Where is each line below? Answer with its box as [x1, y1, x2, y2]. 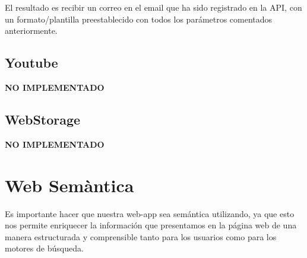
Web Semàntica [5, 173, 134, 197]
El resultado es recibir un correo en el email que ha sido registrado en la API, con [5, 1, 302, 13]
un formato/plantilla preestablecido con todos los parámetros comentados [5, 12, 273, 25]
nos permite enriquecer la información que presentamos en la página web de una [5, 219, 297, 231]
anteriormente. [5, 24, 58, 37]
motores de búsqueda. [5, 242, 84, 254]
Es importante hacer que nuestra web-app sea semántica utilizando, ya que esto [5, 207, 295, 219]
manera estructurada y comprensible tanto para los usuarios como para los [5, 230, 277, 243]
